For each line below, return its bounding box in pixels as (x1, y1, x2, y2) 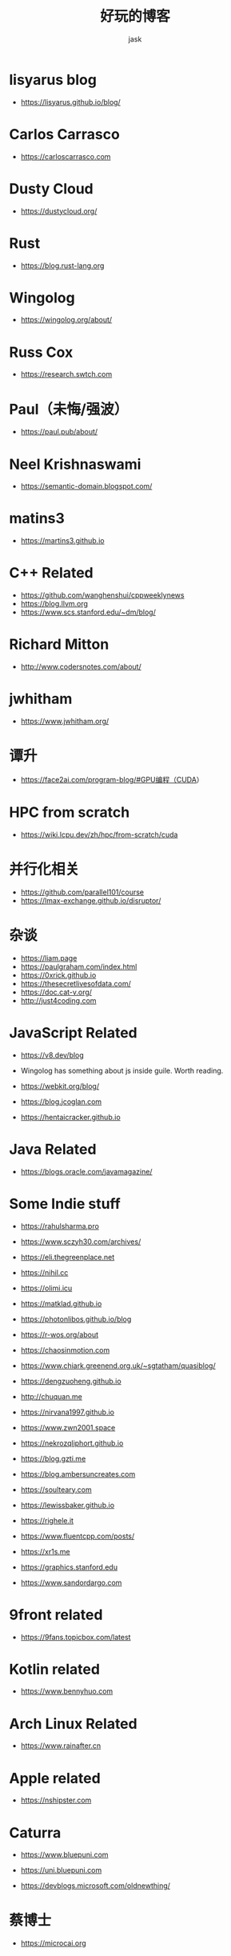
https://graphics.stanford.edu (20, 1562, 118, 1572)
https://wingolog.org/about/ (20, 315, 113, 325)
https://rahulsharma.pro (20, 1221, 99, 1230)
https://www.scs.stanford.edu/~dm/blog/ (20, 607, 157, 617)
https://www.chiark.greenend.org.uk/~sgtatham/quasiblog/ (20, 1361, 217, 1370)
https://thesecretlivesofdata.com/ (20, 978, 131, 988)
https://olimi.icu (20, 1283, 73, 1293)
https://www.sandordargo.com (20, 1578, 122, 1587)
